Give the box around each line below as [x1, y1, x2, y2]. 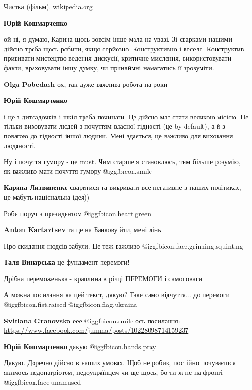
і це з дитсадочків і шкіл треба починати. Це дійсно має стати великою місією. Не [4, 111, 249, 121]
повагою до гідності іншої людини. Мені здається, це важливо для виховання [4, 130, 233, 140]
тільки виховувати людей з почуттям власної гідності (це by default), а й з [4, 121, 225, 131]
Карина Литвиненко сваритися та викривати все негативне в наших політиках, [4, 182, 241, 192]
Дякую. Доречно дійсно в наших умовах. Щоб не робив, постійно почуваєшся [4, 357, 235, 368]
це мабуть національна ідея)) [4, 191, 90, 202]
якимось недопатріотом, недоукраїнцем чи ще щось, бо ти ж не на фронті [4, 367, 223, 377]
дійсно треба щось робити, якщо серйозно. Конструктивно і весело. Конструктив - [4, 43, 249, 53]
